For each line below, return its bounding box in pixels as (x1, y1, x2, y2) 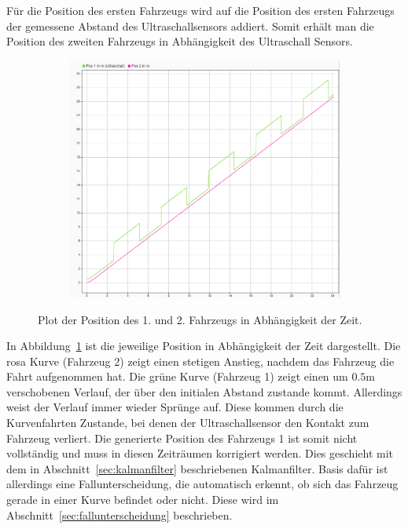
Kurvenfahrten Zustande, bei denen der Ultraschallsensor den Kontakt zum (6, 414, 369, 431)
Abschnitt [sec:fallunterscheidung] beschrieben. (6, 506, 233, 523)
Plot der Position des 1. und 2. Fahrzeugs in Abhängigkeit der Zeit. (38, 311, 362, 327)
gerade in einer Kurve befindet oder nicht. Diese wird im (6, 491, 279, 508)
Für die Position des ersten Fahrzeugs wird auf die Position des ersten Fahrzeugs (6, 2, 395, 18)
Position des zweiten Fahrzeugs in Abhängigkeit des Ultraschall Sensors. (6, 33, 353, 49)
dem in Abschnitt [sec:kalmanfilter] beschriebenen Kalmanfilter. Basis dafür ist (6, 460, 388, 476)
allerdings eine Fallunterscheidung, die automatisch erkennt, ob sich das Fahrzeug (6, 476, 399, 492)
